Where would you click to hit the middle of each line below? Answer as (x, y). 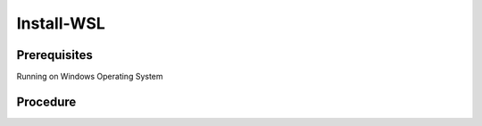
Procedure (46, 101)
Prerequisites (54, 55)
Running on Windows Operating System (90, 77)
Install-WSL (61, 23)
